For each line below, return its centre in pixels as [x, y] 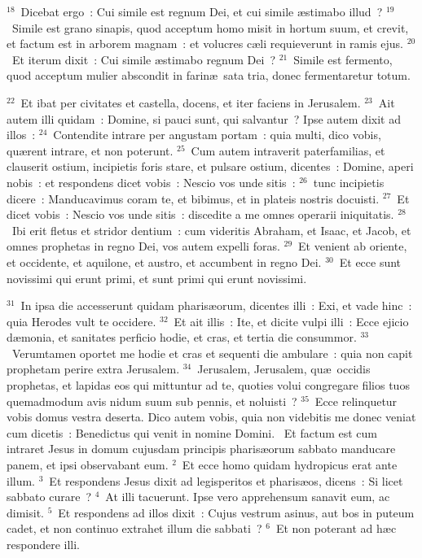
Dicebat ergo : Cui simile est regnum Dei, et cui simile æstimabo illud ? [202, 11]
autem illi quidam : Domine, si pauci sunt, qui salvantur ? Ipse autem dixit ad [204, 118]
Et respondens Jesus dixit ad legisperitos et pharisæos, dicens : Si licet [226, 480]
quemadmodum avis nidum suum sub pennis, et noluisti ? [152, 401]
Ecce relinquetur [356, 401]
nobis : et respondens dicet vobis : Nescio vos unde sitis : [151, 182]
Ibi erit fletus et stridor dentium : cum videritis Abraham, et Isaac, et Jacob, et [211, 230]
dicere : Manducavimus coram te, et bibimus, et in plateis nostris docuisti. [193, 198]
